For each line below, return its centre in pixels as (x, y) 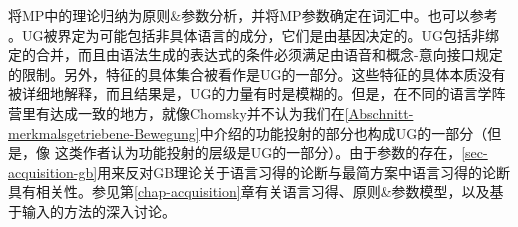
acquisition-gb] (53, 171)
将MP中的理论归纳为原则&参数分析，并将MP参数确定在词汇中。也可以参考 (253, 15)
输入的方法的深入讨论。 (98, 210)
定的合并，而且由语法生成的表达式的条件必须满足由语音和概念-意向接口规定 (255, 54)
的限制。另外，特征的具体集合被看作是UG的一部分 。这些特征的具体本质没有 (257, 73)
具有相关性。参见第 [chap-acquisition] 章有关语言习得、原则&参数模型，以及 (249, 191)
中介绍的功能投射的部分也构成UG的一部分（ (343, 132)
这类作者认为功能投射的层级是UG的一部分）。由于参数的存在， (258, 152)
